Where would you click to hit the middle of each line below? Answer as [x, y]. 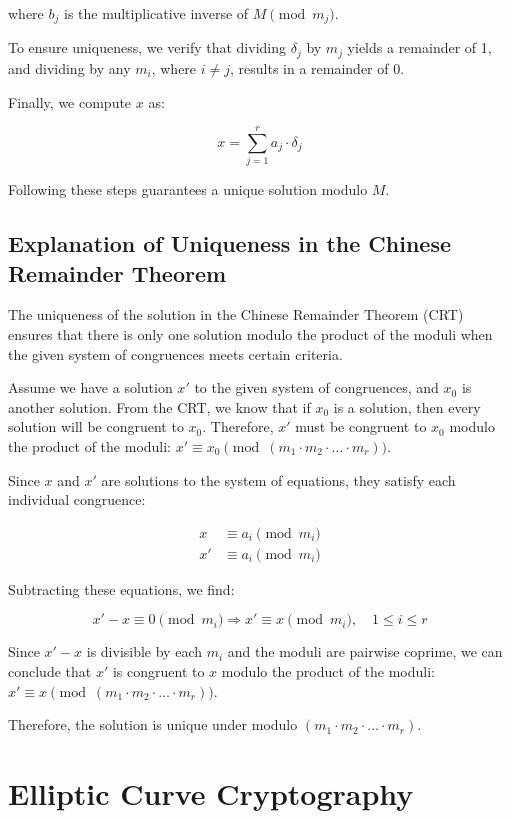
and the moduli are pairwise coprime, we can [365, 651]
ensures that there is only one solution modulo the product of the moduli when [250, 334]
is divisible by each [144, 651]
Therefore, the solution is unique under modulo [153, 724]
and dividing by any [69, 67]
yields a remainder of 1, [419, 47]
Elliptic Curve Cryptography [211, 792]
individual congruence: [77, 499]
